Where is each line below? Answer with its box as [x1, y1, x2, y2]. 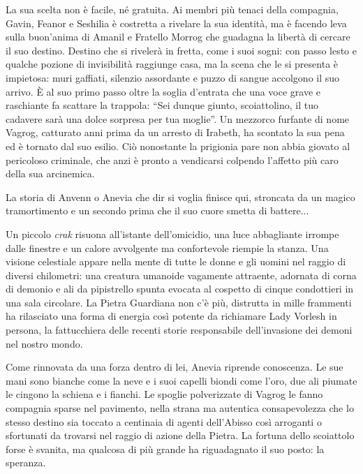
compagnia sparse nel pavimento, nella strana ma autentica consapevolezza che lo [6, 401, 354, 415]
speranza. [6, 455, 46, 470]
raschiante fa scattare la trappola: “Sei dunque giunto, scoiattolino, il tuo [6, 98, 318, 112]
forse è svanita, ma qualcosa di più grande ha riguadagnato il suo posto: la [6, 441, 325, 456]
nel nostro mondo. [6, 336, 83, 350]
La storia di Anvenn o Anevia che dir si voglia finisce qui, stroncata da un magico [6, 189, 355, 204]
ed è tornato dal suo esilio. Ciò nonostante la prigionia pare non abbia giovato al [6, 138, 350, 153]
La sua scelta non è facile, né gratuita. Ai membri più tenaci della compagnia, [6, 2, 339, 16]
